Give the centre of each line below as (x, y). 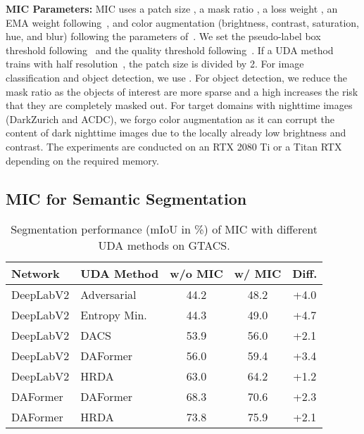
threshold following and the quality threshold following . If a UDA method (170, 50)
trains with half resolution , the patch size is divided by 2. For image (155, 64)
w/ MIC (258, 274)
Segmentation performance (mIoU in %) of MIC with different (164, 229)
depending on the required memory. (82, 160)
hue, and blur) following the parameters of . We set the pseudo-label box (163, 36)
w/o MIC (196, 274)
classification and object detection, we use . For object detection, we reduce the (177, 77)
